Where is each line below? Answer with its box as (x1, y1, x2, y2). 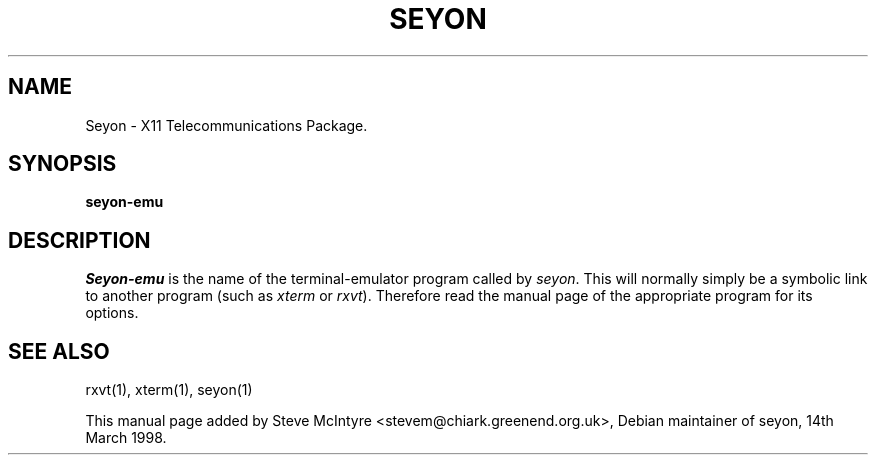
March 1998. (85, 429, 167, 447)
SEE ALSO (8, 338, 110, 364)
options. (85, 304, 139, 322)
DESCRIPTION (8, 227, 151, 253)
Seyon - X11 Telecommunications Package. (85, 116, 368, 134)
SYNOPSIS (8, 151, 117, 177)
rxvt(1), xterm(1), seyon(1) (85, 381, 253, 399)
